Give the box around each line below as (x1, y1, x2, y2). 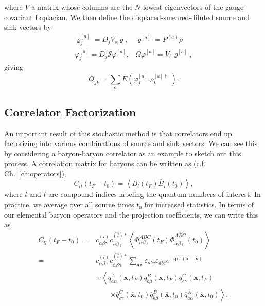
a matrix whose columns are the (31, 2, 133, 12)
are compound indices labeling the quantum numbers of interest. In (48, 189, 261, 200)
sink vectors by (4, 22, 51, 32)
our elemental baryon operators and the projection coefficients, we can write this (4, 209, 258, 220)
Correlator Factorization (4, 103, 136, 119)
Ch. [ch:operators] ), (4, 168, 66, 178)
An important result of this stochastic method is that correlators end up (4, 128, 232, 138)
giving (4, 62, 23, 73)
